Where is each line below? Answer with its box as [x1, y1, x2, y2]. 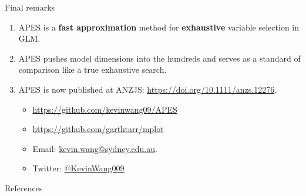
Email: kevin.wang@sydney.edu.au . [32, 142, 157, 154]
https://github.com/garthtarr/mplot [32, 123, 164, 135]
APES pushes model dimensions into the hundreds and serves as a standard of [18, 52, 301, 64]
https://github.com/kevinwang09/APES [32, 103, 177, 115]
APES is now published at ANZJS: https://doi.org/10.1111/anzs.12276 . [18, 83, 277, 95]
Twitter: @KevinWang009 [32, 162, 125, 174]
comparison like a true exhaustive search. [18, 63, 167, 76]
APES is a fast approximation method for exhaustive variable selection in [18, 21, 300, 33]
